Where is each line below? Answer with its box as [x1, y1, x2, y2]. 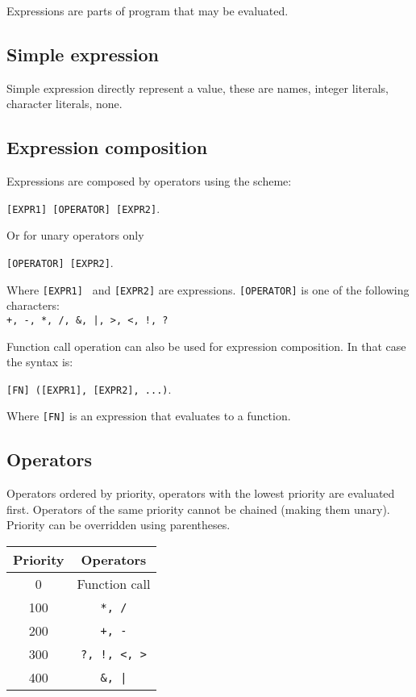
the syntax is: [6, 353, 73, 370]
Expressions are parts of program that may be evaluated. [6, 2, 289, 19]
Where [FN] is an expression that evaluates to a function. [6, 407, 291, 424]
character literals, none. [6, 95, 123, 112]
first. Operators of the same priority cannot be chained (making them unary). [6, 500, 390, 517]
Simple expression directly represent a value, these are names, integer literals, [6, 79, 389, 96]
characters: [6, 297, 60, 314]
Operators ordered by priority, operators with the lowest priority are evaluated [6, 485, 395, 502]
